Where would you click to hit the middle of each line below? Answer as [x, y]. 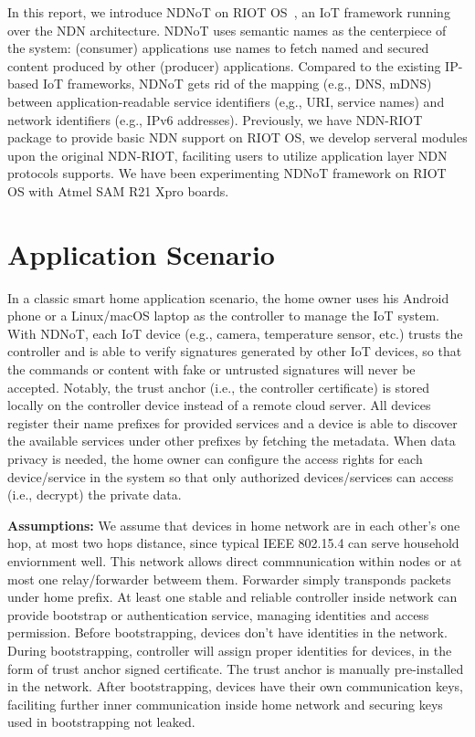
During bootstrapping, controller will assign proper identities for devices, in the [230, 650]
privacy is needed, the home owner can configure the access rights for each [215, 458]
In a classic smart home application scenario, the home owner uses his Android [228, 297]
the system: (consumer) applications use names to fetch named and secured [218, 48]
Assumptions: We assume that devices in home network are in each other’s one [234, 525]
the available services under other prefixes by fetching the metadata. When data [232, 441]
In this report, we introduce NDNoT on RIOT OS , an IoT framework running [229, 12]
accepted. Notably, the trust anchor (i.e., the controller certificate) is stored [219, 387]
